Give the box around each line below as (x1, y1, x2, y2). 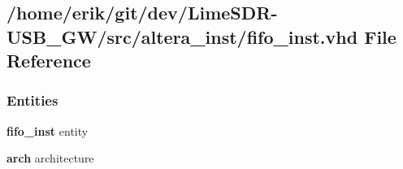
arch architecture (6, 149, 94, 167)
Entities (6, 90, 58, 110)
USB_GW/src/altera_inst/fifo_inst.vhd (6, 24, 358, 49)
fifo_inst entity (6, 122, 89, 139)
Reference (6, 48, 91, 73)
